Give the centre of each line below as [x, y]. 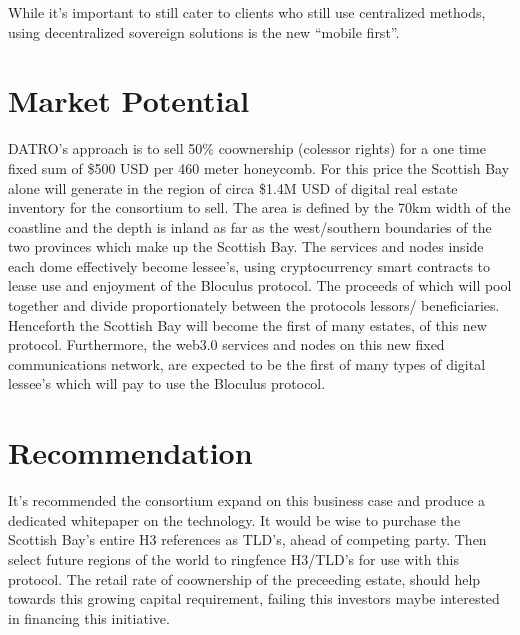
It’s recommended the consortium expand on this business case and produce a [247, 500]
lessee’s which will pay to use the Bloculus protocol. [167, 383]
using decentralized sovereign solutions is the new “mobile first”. [204, 31]
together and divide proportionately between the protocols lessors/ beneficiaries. [254, 305]
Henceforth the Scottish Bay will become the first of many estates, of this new [247, 324]
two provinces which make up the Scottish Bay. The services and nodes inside [246, 246]
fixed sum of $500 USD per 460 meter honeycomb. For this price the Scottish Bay [259, 167]
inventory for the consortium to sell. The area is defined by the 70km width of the [259, 207]
